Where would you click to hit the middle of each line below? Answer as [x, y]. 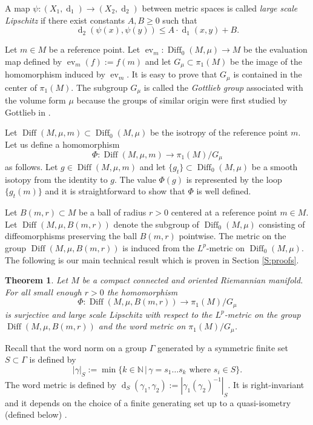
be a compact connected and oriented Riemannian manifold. [193, 280]
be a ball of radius [112, 212]
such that [180, 20]
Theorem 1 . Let [37, 280]
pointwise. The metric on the [232, 236]
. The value [135, 179]
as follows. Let [31, 166]
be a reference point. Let [94, 49]
